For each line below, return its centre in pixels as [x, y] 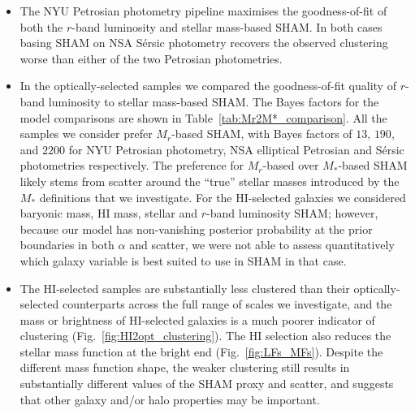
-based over [291, 165]
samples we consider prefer [86, 134]
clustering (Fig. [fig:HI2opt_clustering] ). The [133, 336]
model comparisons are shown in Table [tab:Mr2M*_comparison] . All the [203, 117]
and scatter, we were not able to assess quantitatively [262, 245]
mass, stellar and [156, 213]
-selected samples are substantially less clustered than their [203, 288]
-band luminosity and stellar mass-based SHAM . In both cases [227, 26]
